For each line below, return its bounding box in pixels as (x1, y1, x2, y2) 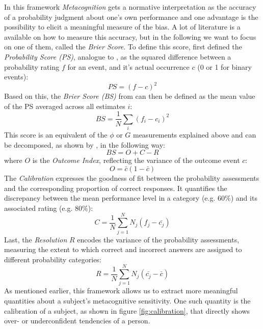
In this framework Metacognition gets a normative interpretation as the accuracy (4, 2, 256, 12)
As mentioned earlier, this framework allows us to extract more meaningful (4, 285, 238, 296)
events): (4, 71, 29, 82)
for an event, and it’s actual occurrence (67, 61, 190, 72)
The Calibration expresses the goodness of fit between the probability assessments (4, 173, 259, 183)
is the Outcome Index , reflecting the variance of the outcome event (32, 155, 240, 166)
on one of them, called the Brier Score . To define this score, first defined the (4, 41, 242, 52)
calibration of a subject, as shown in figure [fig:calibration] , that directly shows (4, 305, 250, 316)
